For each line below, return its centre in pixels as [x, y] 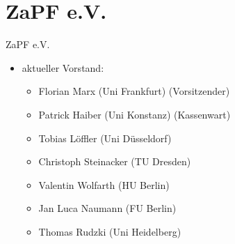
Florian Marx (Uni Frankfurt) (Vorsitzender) [134, 91]
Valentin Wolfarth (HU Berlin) [104, 184]
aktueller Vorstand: [63, 67]
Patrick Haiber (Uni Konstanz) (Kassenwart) [135, 114]
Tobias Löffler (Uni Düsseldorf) [105, 138]
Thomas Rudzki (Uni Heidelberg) [110, 231]
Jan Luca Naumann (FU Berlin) [107, 208]
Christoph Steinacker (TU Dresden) [115, 161]
